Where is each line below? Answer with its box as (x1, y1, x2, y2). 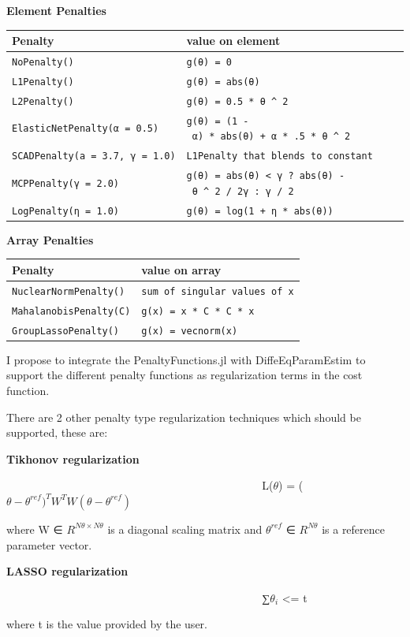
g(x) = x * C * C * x (141, 305, 255, 317)
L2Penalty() (12, 95, 74, 107)
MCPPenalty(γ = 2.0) (12, 177, 120, 189)
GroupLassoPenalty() (12, 325, 120, 337)
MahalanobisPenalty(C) (12, 305, 131, 317)
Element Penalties (6, 2, 106, 18)
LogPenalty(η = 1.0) (12, 205, 120, 217)
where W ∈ (6, 520, 63, 537)
